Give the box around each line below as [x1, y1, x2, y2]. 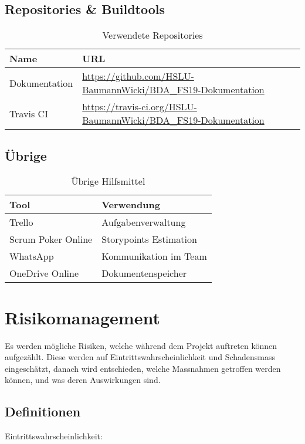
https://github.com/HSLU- [82, 69, 194, 83]
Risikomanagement [5, 305, 160, 329]
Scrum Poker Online [9, 232, 93, 246]
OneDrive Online [9, 266, 79, 280]
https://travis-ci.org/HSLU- [82, 100, 197, 114]
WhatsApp [9, 249, 54, 263]
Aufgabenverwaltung [101, 215, 186, 229]
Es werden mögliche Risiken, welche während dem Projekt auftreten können [5, 339, 277, 351]
